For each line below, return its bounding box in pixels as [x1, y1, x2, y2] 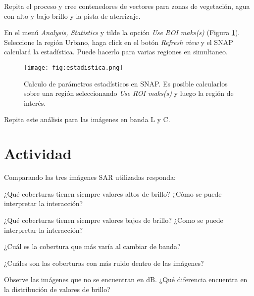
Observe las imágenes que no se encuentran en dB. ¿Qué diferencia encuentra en [4, 274, 248, 285]
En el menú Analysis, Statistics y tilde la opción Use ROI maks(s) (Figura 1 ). [4, 27, 240, 38]
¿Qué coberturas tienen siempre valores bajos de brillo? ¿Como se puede [4, 214, 223, 225]
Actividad [4, 143, 72, 164]
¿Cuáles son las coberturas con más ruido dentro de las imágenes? [4, 257, 204, 268]
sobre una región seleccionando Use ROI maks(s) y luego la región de [24, 88, 234, 98]
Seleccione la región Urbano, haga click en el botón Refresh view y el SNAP [4, 37, 233, 47]
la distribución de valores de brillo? [4, 284, 110, 294]
